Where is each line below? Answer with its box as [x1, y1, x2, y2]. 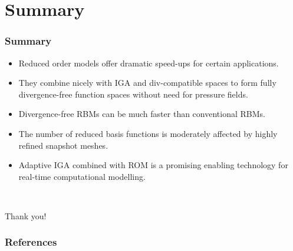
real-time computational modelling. [18, 170, 146, 182]
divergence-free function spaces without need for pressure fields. [18, 88, 248, 100]
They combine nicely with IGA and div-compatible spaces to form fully [18, 76, 276, 89]
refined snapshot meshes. [18, 139, 108, 151]
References [5, 235, 57, 249]
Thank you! [5, 209, 47, 222]
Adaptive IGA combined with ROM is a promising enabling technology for [18, 159, 288, 171]
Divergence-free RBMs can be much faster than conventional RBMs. [18, 108, 265, 120]
